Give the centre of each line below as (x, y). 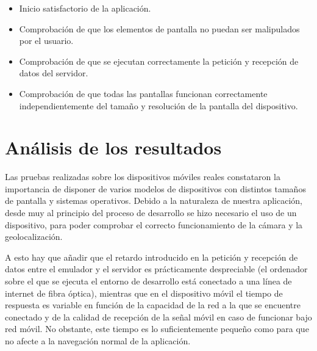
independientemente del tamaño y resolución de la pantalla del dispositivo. (158, 105)
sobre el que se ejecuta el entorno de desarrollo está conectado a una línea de (148, 281)
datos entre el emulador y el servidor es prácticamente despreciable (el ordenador (156, 269)
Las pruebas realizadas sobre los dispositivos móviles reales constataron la (143, 177)
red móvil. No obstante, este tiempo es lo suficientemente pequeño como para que (157, 329)
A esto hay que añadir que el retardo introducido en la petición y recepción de (151, 257)
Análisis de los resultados (113, 147)
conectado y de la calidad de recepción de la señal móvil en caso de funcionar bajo (158, 317)
